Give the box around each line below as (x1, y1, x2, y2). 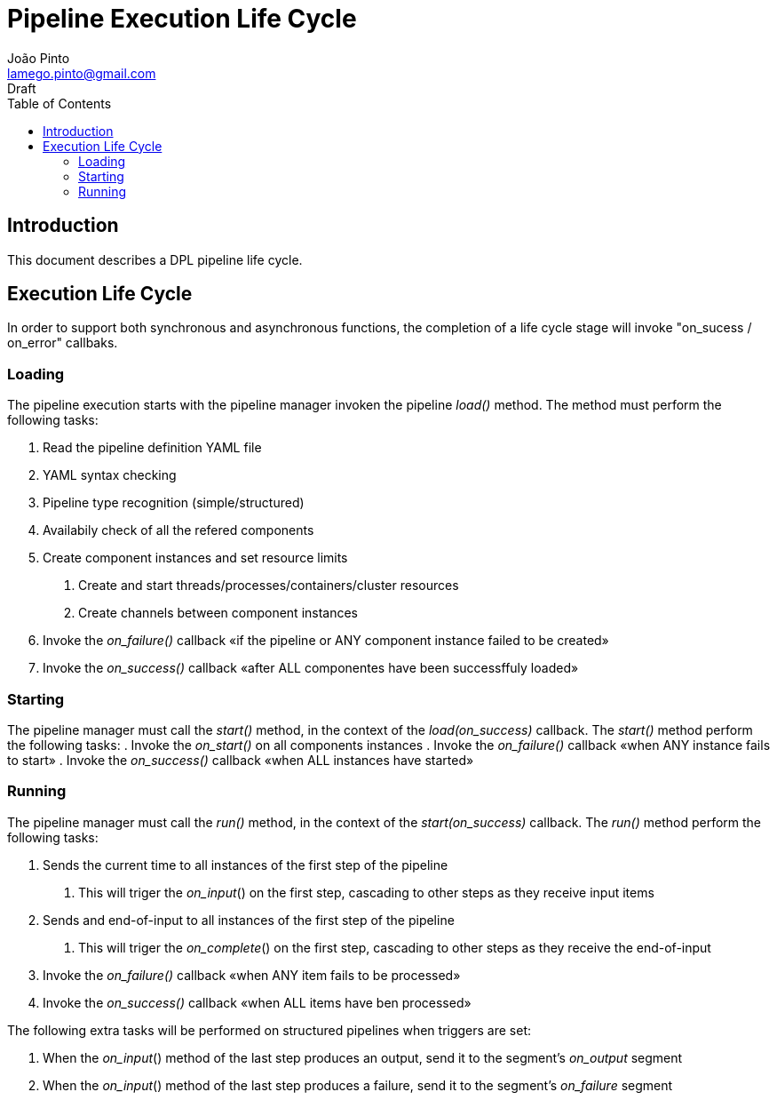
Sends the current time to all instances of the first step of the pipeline (43, 857, 448, 873)
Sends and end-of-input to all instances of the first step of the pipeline (43, 912, 455, 928)
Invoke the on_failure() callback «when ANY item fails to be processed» (43, 967, 461, 983)
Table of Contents (7, 95, 112, 111)
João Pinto (7, 50, 70, 66)
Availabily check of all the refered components (43, 522, 314, 538)
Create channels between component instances (78, 605, 359, 621)
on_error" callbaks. (7, 335, 118, 351)
